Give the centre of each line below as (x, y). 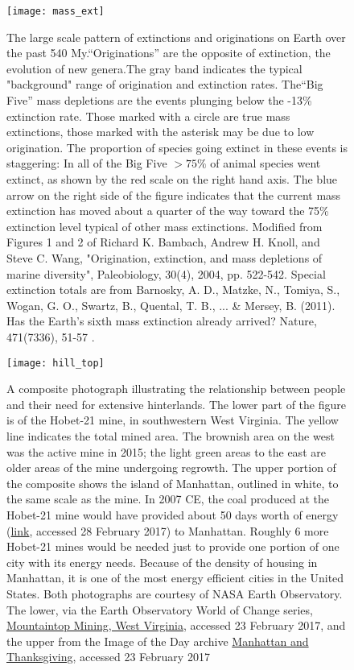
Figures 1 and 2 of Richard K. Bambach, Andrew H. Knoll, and (163, 242)
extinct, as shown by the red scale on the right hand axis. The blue (172, 179)
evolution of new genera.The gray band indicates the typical (154, 68)
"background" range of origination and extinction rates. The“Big (165, 84)
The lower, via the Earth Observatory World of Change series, (160, 609)
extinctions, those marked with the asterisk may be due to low (161, 132)
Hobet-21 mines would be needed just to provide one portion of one (173, 546)
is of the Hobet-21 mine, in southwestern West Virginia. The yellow (173, 420)
